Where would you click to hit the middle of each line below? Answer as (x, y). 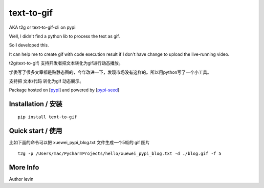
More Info (24, 167)
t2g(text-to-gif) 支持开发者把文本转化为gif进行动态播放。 (66, 63)
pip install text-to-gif (47, 117)
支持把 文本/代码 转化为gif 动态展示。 (46, 81)
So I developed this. (29, 45)
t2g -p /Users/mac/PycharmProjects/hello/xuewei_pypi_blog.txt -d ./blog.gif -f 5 (120, 153)
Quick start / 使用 (36, 131)
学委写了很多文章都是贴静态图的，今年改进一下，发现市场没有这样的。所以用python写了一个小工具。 (110, 72)
